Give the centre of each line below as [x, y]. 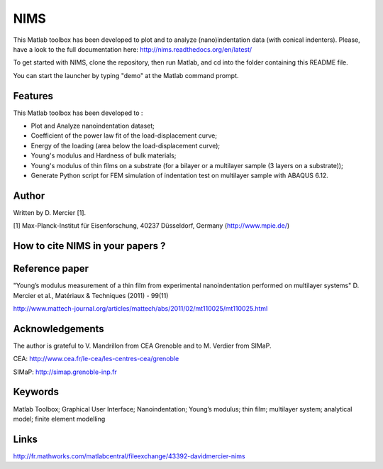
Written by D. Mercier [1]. [50, 212]
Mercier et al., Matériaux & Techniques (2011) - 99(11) [91, 295]
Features [33, 96]
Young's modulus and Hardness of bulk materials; [104, 155]
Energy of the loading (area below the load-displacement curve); [126, 145]
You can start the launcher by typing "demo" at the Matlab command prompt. [126, 75]
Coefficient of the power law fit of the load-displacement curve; [124, 136]
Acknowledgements [59, 329]
